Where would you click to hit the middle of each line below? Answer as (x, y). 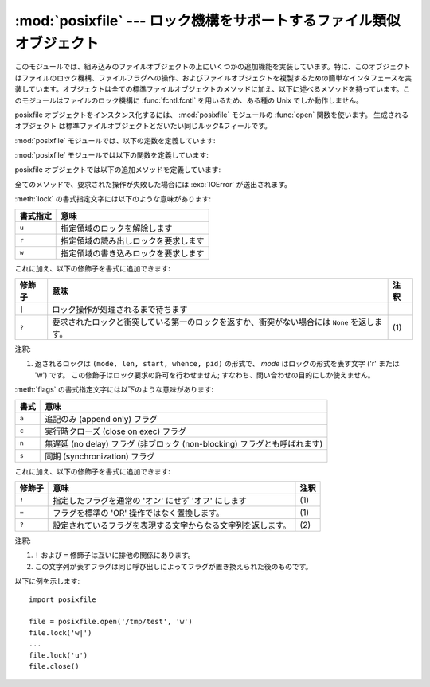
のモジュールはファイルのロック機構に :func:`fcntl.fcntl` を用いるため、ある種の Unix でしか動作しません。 (189, 100)
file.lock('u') (59, 655)
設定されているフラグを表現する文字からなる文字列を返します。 (172, 525)
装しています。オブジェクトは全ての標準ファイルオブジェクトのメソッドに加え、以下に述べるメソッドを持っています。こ (213, 89)
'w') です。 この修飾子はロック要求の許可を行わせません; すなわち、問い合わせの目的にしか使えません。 (205, 375)
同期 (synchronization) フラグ (100, 456)
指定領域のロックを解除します (117, 228)
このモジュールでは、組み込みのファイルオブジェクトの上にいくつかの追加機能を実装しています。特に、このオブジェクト (213, 67)
